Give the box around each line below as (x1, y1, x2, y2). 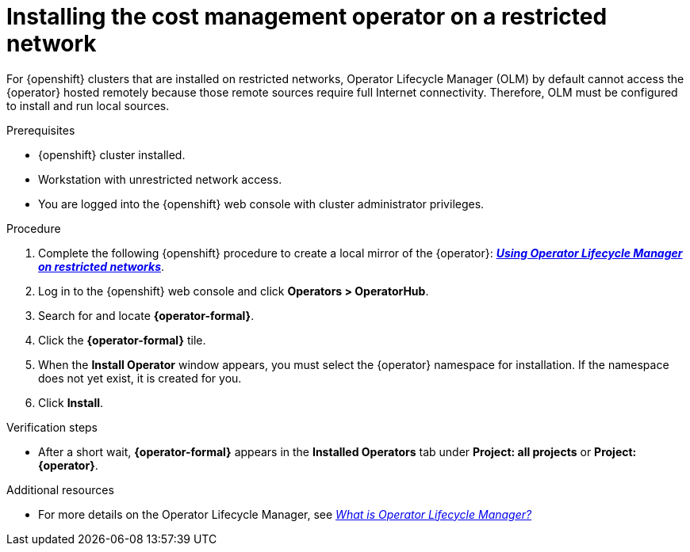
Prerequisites (6, 123, 75, 137)
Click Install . (38, 395, 104, 409)
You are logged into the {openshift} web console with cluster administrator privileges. (38, 196, 485, 211)
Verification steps (6, 420, 98, 434)
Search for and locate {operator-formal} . (38, 308, 255, 322)
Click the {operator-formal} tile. (38, 333, 206, 347)
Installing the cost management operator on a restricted (6, 3, 608, 30)
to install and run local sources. (6, 98, 170, 112)
